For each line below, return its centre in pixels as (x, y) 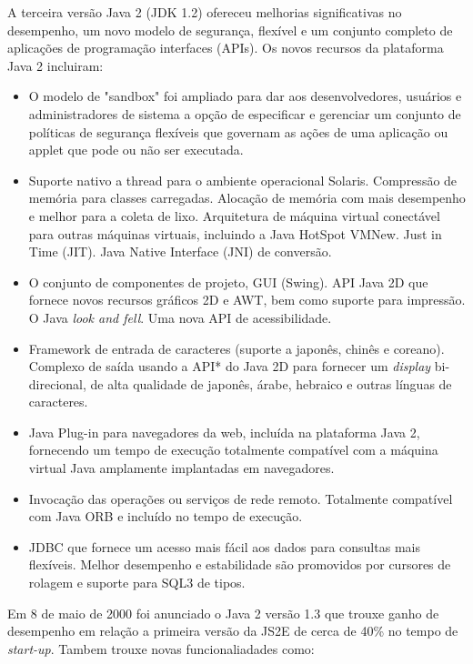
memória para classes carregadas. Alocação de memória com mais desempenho (247, 198)
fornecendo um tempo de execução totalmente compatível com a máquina (233, 450)
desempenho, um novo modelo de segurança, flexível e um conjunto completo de (230, 30)
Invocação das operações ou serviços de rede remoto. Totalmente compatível (241, 498)
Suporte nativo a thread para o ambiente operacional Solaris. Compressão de (243, 180)
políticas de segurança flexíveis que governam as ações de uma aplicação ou (238, 131)
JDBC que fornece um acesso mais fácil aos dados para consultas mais (224, 546)
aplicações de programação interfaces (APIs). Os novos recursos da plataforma (226, 48)
